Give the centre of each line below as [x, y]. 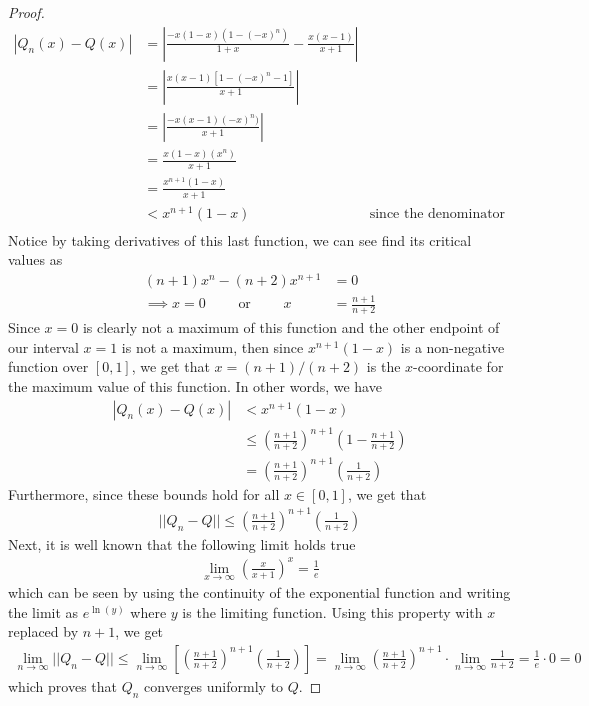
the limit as [43, 611]
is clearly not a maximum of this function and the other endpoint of [291, 327]
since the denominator [437, 213]
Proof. [26, 12]
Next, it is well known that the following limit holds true [182, 543]
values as [35, 259]
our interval [43, 346]
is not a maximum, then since [212, 346]
